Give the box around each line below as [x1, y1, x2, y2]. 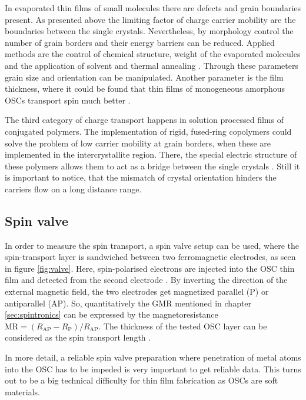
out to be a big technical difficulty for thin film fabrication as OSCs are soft [5, 374, 278, 386]
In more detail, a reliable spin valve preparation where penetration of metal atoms [5, 351, 301, 364]
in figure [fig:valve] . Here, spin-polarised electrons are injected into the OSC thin [5, 262, 295, 274]
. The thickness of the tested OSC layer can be [98, 319, 267, 332]
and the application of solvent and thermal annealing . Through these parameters [5, 59, 298, 71]
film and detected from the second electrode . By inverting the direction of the [5, 274, 288, 286]
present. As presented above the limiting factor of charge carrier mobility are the [5, 13, 296, 25]
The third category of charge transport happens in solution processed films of [5, 114, 284, 126]
